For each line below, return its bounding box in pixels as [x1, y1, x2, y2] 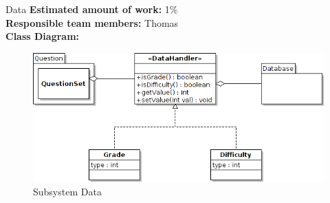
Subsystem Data [33, 184, 102, 199]
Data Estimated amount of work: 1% [5, 2, 178, 16]
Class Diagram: [5, 29, 80, 43]
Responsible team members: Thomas [5, 15, 179, 30]
